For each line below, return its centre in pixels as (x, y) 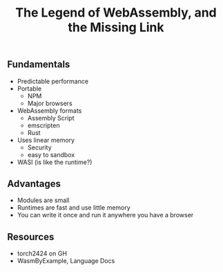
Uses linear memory (46, 140)
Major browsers (50, 103)
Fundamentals (39, 65)
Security (39, 147)
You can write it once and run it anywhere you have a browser (105, 215)
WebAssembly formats (49, 110)
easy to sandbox (51, 154)
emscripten (43, 125)
